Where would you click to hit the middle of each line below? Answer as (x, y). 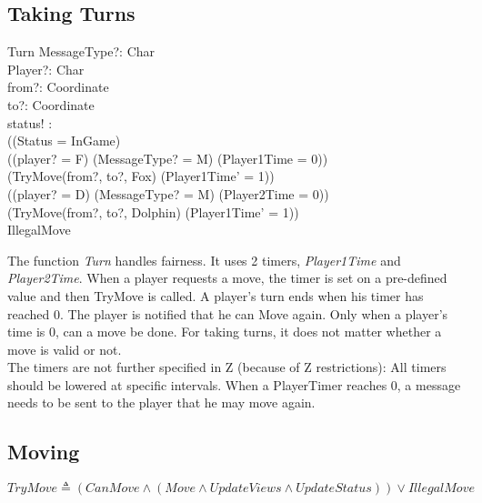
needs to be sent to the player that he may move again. (161, 402)
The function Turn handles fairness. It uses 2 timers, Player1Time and (204, 260)
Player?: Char (46, 69)
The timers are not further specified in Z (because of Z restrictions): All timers (227, 367)
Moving (44, 452)
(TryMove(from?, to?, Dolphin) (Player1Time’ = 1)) (153, 211)
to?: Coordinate (51, 104)
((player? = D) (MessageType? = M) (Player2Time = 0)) (168, 193)
